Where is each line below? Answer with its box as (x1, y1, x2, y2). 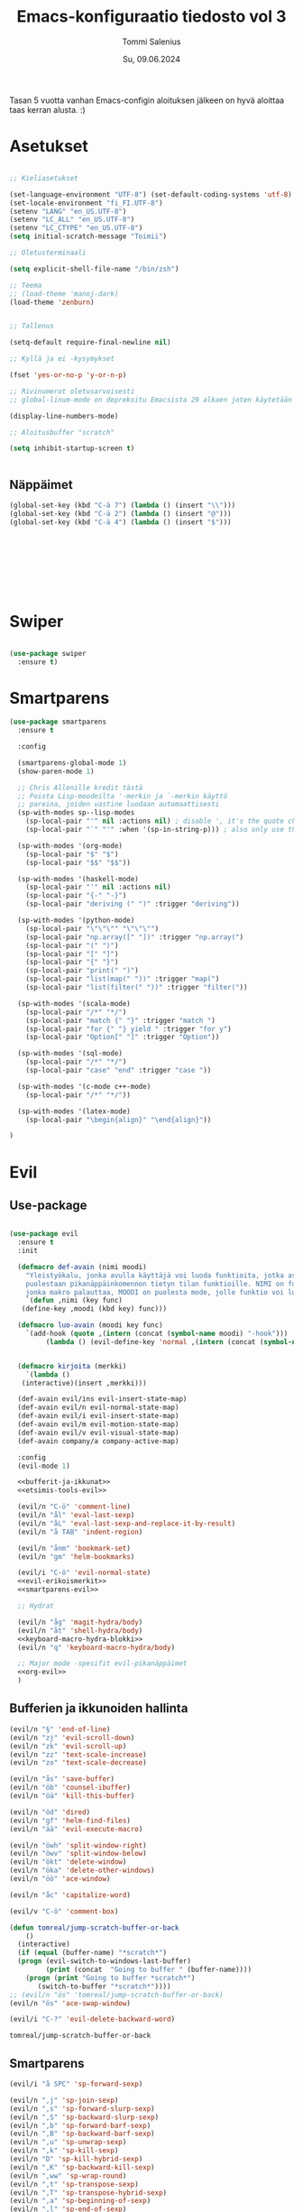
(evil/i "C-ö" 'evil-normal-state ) (17, 1568, 151, 1578)
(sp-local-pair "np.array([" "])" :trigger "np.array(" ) (25, 932, 244, 942)
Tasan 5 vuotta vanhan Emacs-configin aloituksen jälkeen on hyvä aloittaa (9, 95, 285, 106)
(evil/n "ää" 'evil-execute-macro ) (9, 1824, 143, 1833)
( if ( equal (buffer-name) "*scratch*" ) (17, 1949, 168, 1958)
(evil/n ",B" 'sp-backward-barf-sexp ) (9, 2129, 155, 2139)
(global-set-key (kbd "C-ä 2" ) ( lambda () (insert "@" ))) (9, 509, 232, 518)
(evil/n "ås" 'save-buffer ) (9, 1774, 115, 1783)
